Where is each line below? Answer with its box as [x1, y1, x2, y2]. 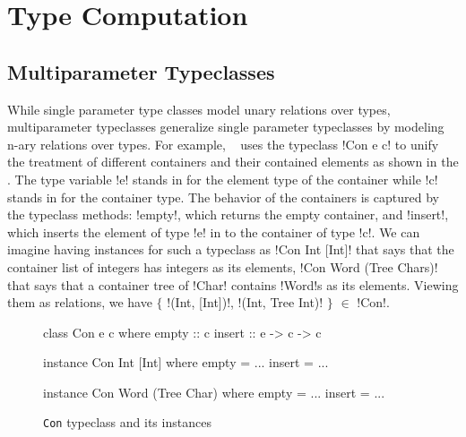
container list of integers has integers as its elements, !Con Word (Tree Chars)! [7, 257, 438, 276]
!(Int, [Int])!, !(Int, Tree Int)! [167, 293, 324, 312]
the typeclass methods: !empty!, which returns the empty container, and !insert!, [7, 205, 449, 224]
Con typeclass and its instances [43, 413, 211, 432]
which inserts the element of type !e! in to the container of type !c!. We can [7, 222, 420, 241]
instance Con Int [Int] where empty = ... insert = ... [43, 353, 329, 372]
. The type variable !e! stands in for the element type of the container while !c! [7, 169, 438, 188]
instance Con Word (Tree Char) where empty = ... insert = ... [43, 382, 385, 401]
